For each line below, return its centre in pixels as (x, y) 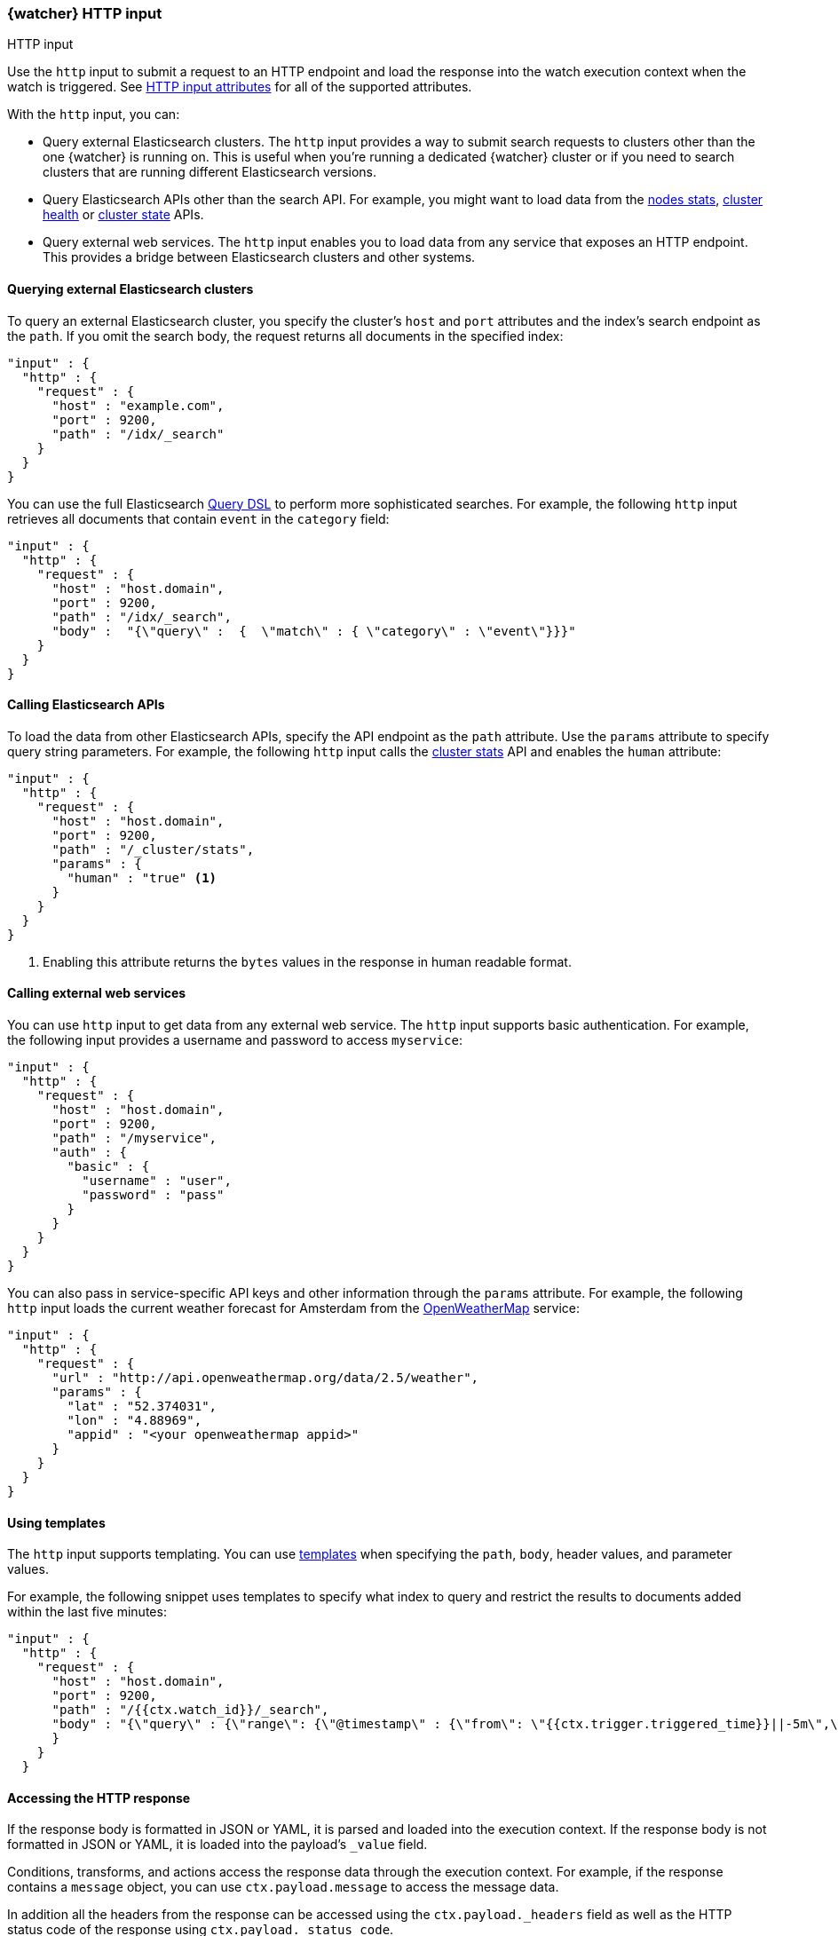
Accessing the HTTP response (99, 1798)
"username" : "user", (157, 1181)
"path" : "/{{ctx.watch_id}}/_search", (190, 1710)
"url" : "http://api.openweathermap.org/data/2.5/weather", (265, 1378)
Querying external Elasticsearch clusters (130, 288)
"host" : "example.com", (138, 405)
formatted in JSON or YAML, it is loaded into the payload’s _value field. (217, 1845)
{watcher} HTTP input (85, 13)
